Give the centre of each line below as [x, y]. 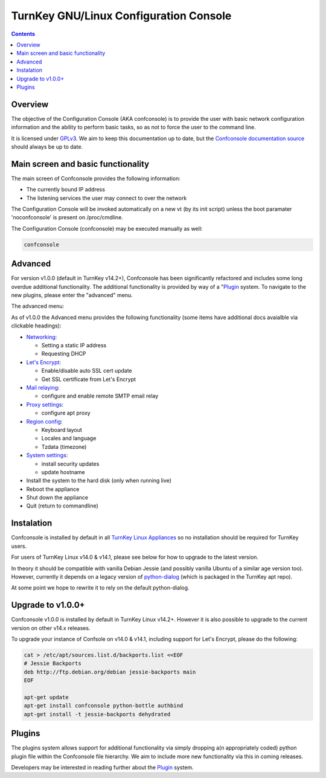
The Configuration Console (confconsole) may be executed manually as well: [107, 228]
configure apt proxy [66, 413]
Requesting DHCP [64, 354]
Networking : [42, 337]
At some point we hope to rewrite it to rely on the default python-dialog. [100, 588]
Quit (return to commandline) [62, 506]
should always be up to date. [47, 146]
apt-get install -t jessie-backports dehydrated [97, 714]
